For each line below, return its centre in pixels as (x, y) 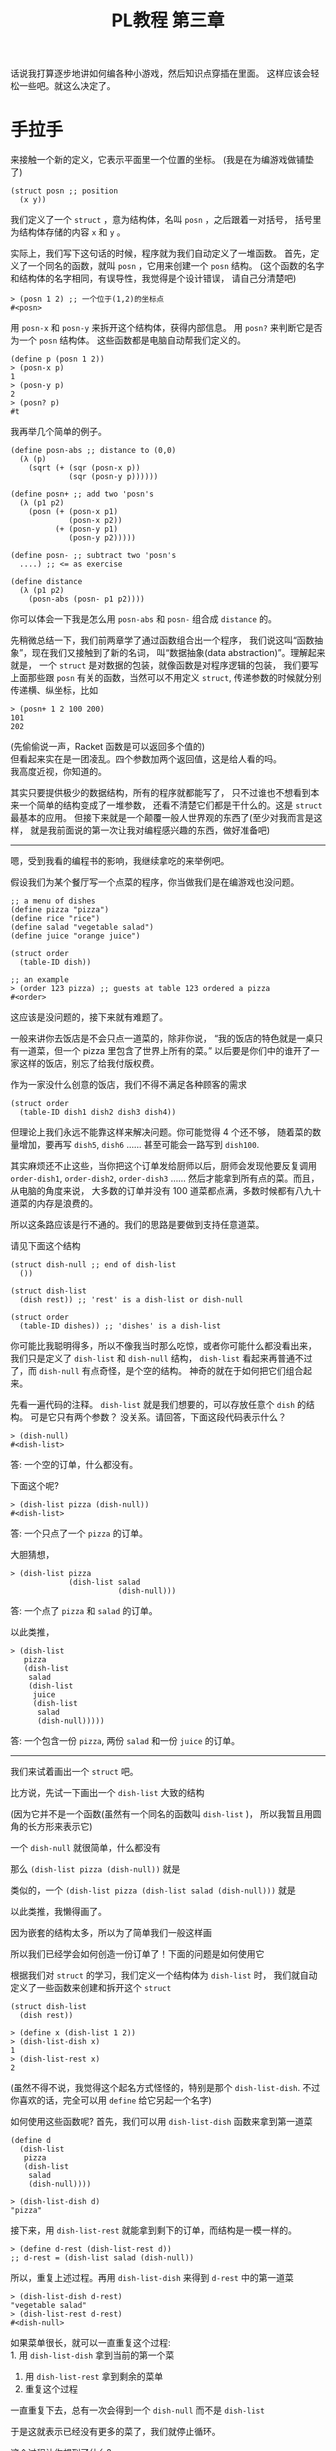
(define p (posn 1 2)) (57, 359)
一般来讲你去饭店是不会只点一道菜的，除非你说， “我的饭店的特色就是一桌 (162, 1038)
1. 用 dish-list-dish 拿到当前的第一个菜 (92, 2355)
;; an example (40, 980)
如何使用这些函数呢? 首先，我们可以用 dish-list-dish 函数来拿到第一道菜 (161, 2122)
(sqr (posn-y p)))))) (113, 477)
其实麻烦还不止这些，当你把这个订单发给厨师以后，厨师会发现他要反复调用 (163, 1166)
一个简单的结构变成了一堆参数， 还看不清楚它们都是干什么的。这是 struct (170, 805)
